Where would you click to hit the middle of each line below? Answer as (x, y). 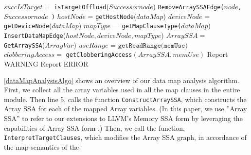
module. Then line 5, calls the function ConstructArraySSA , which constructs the (125, 99)
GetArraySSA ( (25, 44)
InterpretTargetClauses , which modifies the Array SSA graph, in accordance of (125, 137)
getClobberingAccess (99, 55)
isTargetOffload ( (81, 6)
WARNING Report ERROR (46, 63)
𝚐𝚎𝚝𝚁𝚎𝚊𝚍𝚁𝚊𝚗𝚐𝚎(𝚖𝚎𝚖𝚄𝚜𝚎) (153, 45)
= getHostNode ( (112, 16)
